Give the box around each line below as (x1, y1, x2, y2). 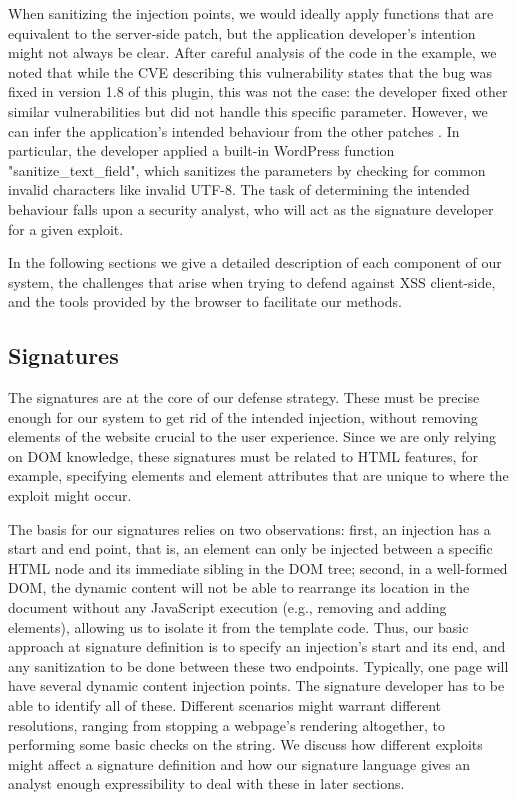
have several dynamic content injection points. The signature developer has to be (8, 675, 505, 696)
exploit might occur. (8, 485, 132, 506)
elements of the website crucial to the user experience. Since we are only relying (8, 426, 497, 447)
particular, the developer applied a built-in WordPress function (8, 140, 395, 161)
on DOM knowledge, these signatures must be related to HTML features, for (8, 445, 478, 466)
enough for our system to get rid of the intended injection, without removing (8, 406, 478, 427)
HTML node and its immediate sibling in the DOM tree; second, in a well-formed (8, 557, 508, 578)
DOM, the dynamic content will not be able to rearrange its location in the (8, 577, 470, 598)
